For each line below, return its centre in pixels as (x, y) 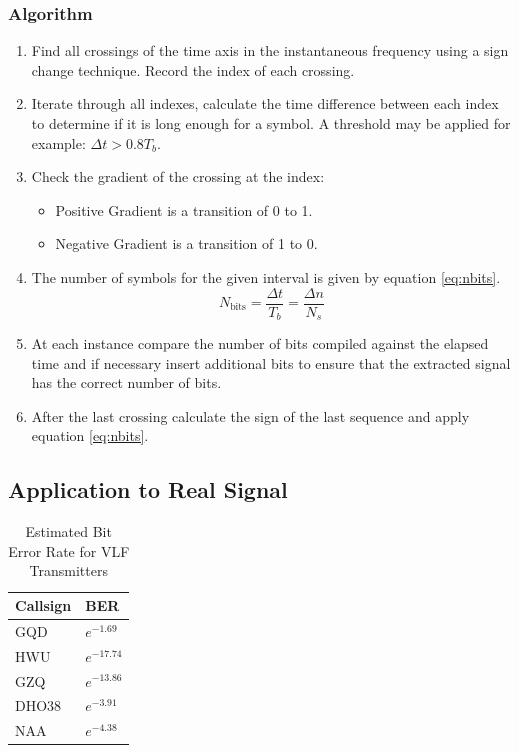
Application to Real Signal (148, 489)
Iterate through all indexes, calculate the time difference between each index (265, 103)
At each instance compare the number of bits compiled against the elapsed (260, 343)
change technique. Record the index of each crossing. (193, 69)
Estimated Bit (68, 531)
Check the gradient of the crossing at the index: (178, 176)
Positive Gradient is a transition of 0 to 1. (184, 209)
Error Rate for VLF (69, 550)
